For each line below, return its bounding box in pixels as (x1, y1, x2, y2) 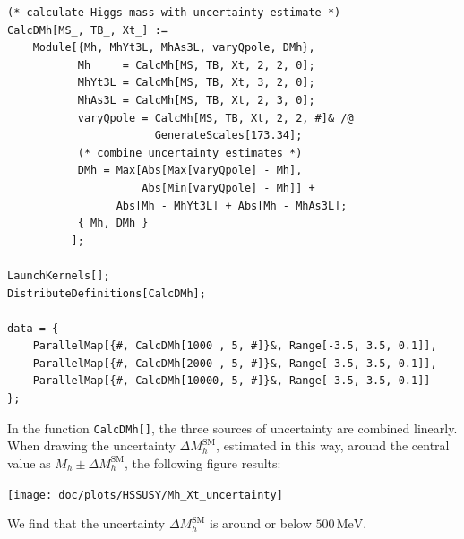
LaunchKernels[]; (7, 269, 110, 282)
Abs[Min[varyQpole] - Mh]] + (142, 181, 315, 194)
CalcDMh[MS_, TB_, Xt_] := (7, 23, 168, 37)
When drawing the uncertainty (7, 436, 176, 455)
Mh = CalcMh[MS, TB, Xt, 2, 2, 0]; (77, 58, 315, 72)
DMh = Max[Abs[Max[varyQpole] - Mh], (77, 164, 303, 177)
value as (7, 453, 51, 472)
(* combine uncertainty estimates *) (77, 146, 303, 159)
